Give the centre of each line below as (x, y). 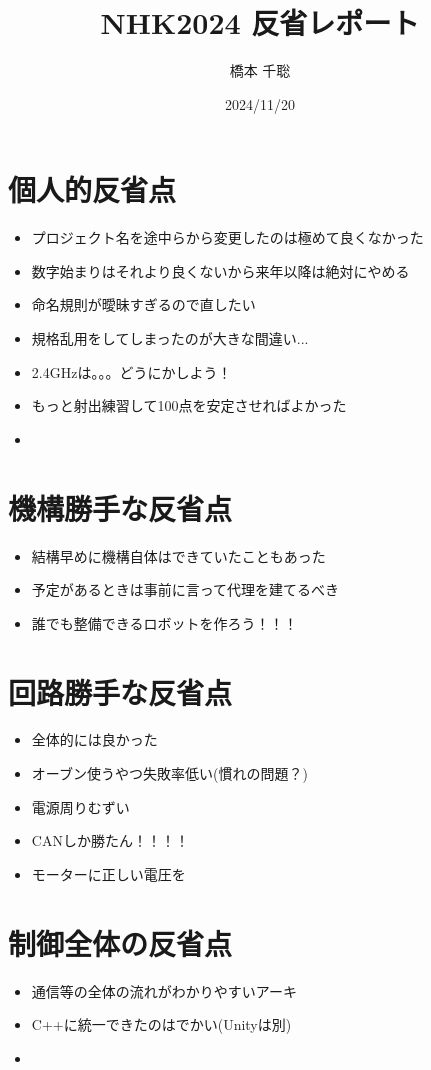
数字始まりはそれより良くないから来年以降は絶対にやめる (220, 270)
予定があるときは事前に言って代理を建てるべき (185, 589)
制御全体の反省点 (120, 942)
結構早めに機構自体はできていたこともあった (178, 555)
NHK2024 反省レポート (260, 22)
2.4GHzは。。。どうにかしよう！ (131, 371)
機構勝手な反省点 (120, 507)
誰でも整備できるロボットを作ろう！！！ (164, 622)
